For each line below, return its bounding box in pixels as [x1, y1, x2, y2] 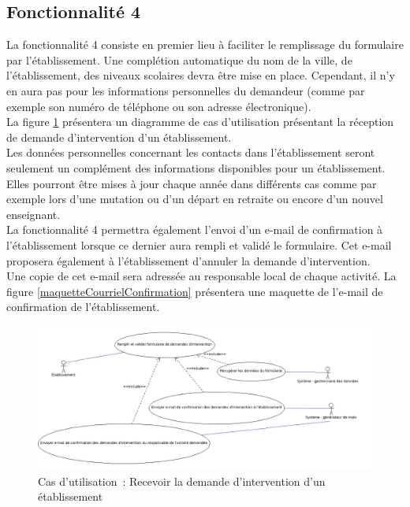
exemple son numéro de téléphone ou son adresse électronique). [6, 98, 311, 114]
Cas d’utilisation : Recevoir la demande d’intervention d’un [38, 472, 326, 489]
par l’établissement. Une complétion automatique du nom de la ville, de [6, 51, 352, 68]
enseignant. [6, 205, 61, 222]
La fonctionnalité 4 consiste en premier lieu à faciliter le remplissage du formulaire [6, 36, 404, 53]
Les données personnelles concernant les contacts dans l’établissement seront [6, 144, 375, 161]
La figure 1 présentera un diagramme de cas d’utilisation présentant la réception [6, 113, 394, 130]
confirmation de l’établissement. [6, 298, 160, 315]
